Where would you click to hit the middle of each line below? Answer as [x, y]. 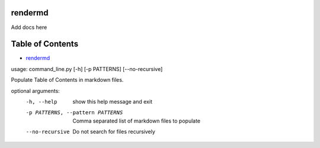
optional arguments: [36, 91]
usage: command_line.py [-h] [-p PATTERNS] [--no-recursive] [87, 69]
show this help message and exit [112, 101]
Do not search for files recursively [114, 132]
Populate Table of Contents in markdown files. [67, 80]
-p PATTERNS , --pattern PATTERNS [74, 113]
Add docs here [29, 27]
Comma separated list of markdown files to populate [137, 121]
